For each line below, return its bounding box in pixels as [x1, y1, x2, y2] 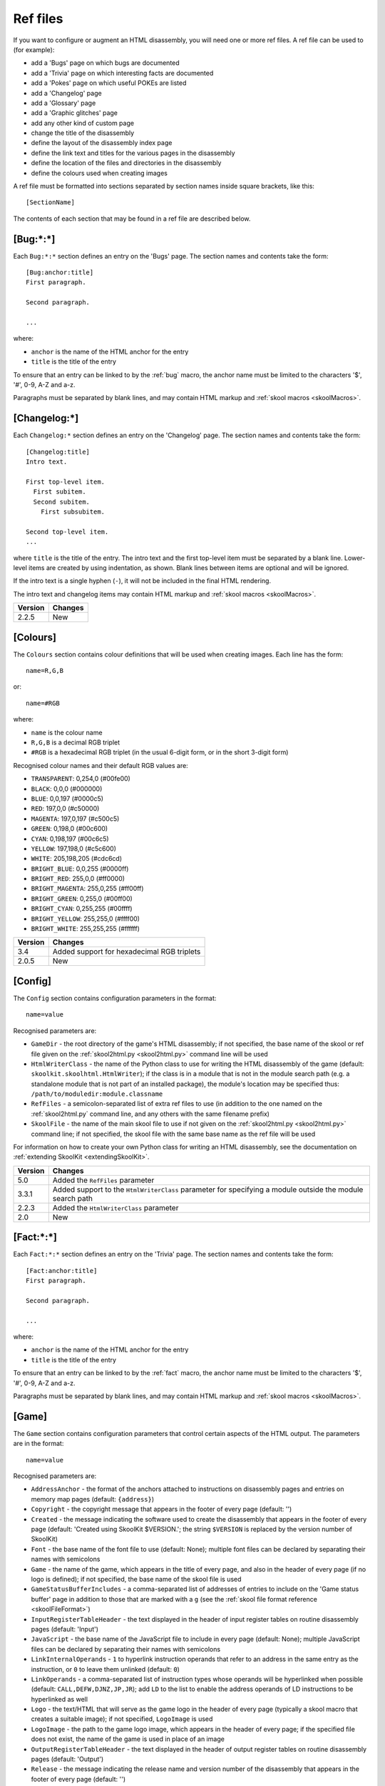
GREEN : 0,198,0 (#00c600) [31, 824, 108, 833]
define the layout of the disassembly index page [31, 139, 173, 147]
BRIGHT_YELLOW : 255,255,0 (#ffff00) [31, 914, 140, 923]
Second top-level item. [26, 527, 109, 536]
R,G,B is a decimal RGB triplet [31, 738, 120, 747]
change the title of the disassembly [31, 129, 135, 137]
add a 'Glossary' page [31, 99, 96, 107]
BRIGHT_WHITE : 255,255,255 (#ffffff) [31, 924, 140, 933]
